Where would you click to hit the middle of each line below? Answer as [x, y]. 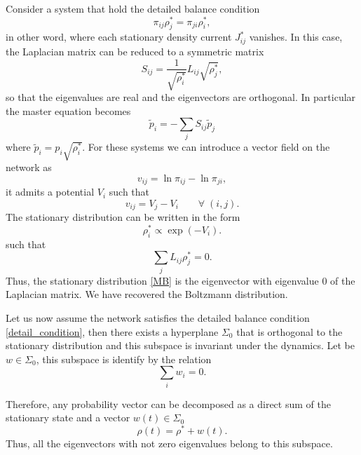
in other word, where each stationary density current [119, 37]
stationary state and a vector [68, 417]
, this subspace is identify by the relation [124, 359]
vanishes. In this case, [296, 37]
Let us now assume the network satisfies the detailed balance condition [158, 317]
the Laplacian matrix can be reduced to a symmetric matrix [135, 51]
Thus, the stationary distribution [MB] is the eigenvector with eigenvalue [162, 280]
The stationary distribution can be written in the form [123, 217]
